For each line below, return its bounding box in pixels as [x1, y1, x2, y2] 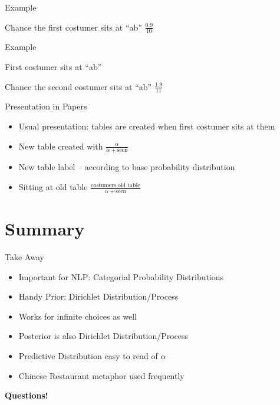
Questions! [5, 389, 48, 401]
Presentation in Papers [5, 100, 87, 112]
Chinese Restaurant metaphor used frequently [18, 369, 185, 381]
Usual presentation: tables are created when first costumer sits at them [18, 120, 275, 132]
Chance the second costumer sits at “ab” [5, 80, 152, 92]
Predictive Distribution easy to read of [18, 349, 158, 361]
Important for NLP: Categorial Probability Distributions [18, 270, 224, 283]
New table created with [18, 140, 103, 152]
